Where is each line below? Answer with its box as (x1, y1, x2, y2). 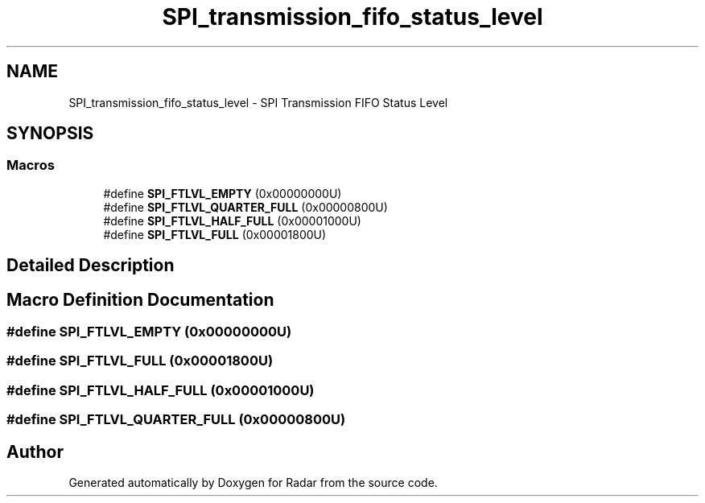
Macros (6, 157, 55, 174)
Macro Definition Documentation (6, 289, 274, 310)
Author (6, 441, 64, 462)
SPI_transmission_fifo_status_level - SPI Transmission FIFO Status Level (68, 95, 448, 109)
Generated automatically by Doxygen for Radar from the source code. (68, 476, 438, 490)
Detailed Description (6, 255, 175, 276)
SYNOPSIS (6, 123, 94, 144)
